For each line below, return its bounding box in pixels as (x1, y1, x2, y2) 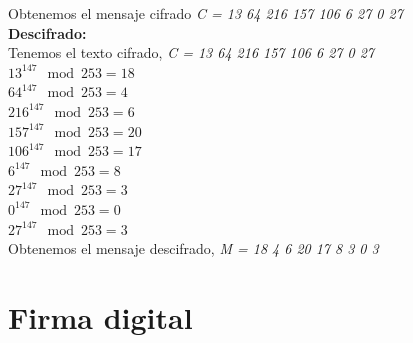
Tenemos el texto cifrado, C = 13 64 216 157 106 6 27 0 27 (8, 42, 374, 63)
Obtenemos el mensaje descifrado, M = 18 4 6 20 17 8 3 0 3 (8, 238, 379, 259)
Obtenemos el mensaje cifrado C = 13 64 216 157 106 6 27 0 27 (8, 3, 403, 23)
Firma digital (8, 296, 193, 337)
